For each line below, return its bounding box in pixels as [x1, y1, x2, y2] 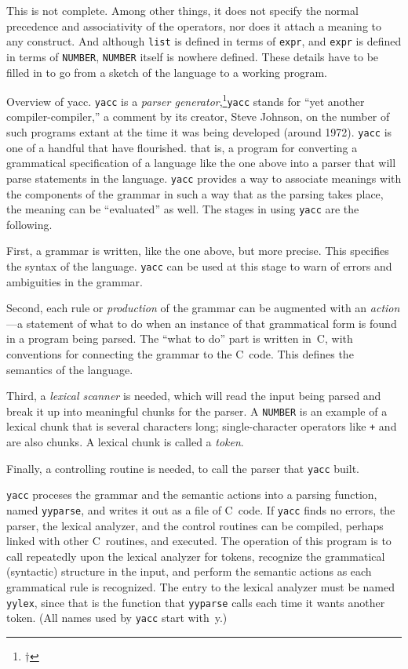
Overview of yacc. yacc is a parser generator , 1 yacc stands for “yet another [6, 91, 365, 109]
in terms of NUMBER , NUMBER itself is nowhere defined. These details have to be [6, 48, 379, 64]
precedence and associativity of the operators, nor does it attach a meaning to [6, 17, 382, 34]
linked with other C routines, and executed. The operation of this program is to [6, 533, 392, 549]
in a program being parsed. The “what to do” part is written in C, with [6, 330, 353, 347]
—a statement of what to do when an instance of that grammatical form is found [6, 315, 397, 331]
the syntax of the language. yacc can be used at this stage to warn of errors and [6, 257, 392, 274]
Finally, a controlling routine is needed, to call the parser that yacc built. [6, 460, 359, 476]
